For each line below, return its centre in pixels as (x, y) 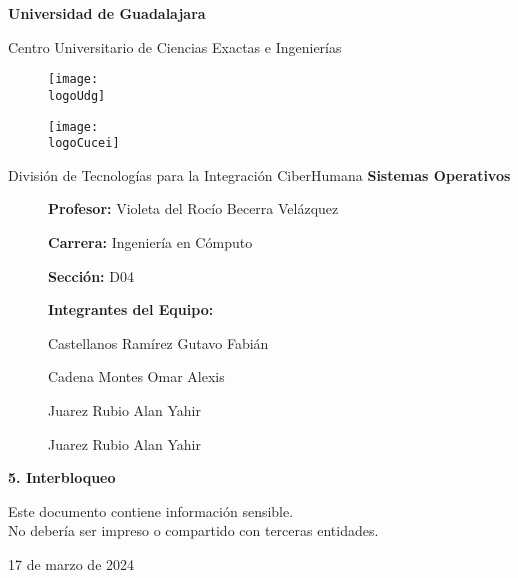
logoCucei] (84, 143)
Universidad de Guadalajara (107, 13)
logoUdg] (77, 95)
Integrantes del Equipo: (131, 309)
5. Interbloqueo (62, 477)
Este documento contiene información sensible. (151, 510)
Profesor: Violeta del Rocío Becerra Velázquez (193, 208)
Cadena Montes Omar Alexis (136, 376)
